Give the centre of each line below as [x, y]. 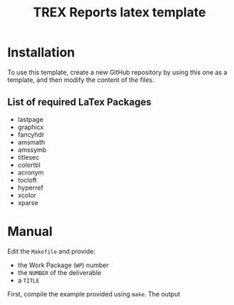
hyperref [31, 187]
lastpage [31, 119]
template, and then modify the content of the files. [81, 80]
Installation [41, 52]
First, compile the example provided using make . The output [94, 294]
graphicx [31, 127]
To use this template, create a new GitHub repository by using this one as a [117, 72]
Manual [30, 231]
